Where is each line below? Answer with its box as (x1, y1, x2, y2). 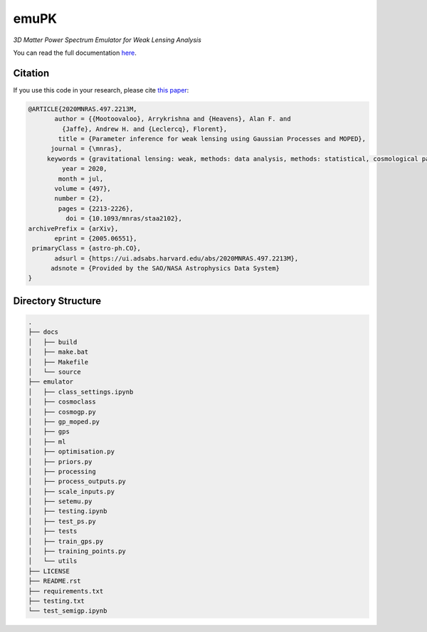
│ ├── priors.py (28, 458, 93, 465)
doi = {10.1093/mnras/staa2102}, (65, 214, 183, 223)
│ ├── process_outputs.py (28, 478, 126, 485)
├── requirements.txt (28, 587, 104, 595)
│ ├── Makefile (28, 358, 89, 366)
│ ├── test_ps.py (28, 517, 96, 525)
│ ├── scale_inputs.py (28, 488, 115, 495)
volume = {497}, (54, 184, 112, 192)
